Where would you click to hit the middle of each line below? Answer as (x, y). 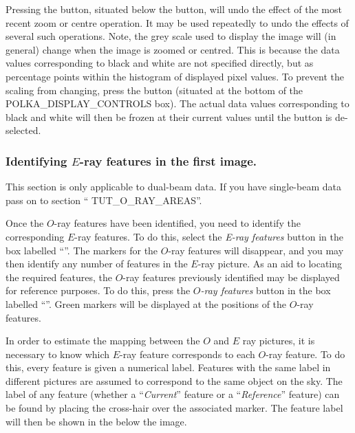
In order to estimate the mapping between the (103, 341)
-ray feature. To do (305, 354)
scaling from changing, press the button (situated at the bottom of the (154, 90)
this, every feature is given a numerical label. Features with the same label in (168, 367)
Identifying (36, 160)
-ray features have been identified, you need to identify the (177, 223)
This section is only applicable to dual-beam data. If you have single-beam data (173, 187)
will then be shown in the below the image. (96, 421)
